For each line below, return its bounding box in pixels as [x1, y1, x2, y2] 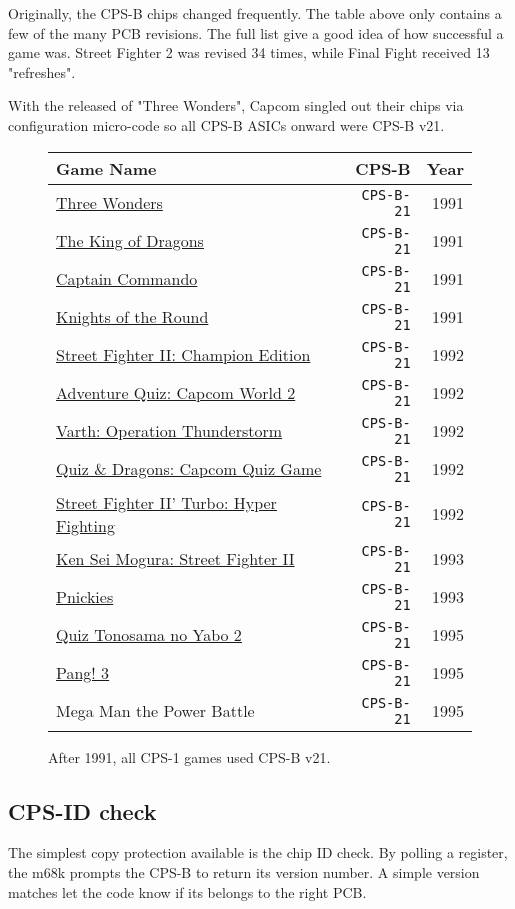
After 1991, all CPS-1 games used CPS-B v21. [48, 746, 331, 767]
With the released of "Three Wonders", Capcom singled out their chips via [8, 95, 464, 116]
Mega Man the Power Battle [56, 699, 255, 723]
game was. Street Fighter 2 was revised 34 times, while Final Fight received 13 [8, 42, 490, 63]
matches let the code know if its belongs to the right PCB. [8, 881, 367, 902]
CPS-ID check [8, 795, 157, 826]
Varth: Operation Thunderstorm [56, 419, 283, 443]
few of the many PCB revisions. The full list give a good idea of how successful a [8, 22, 504, 43]
